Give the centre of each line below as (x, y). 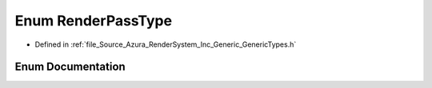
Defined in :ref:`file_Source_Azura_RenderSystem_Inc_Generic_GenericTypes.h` (166, 44)
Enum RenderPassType (93, 21)
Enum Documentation (70, 67)
